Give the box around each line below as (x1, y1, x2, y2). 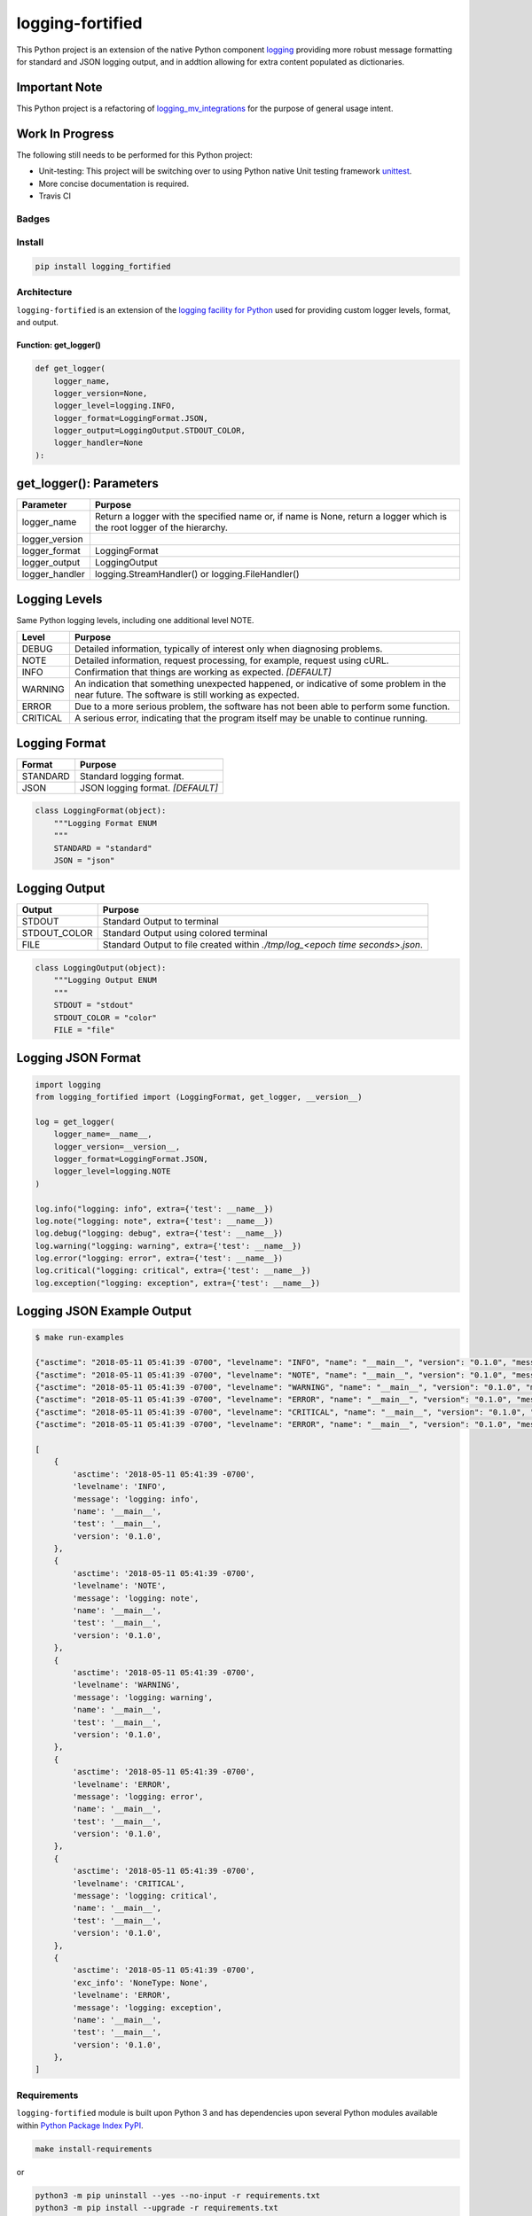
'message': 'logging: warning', (72, 1692, 213, 1702)
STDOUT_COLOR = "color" (53, 1012, 157, 1023)
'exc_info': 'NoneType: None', (72, 1978, 208, 1987)
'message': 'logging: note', (72, 1593, 199, 1603)
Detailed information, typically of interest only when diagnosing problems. (74, 643, 383, 655)
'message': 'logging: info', (72, 1494, 199, 1504)
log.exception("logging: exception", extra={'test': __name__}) (35, 1277, 321, 1288)
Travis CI (38, 191, 71, 201)
